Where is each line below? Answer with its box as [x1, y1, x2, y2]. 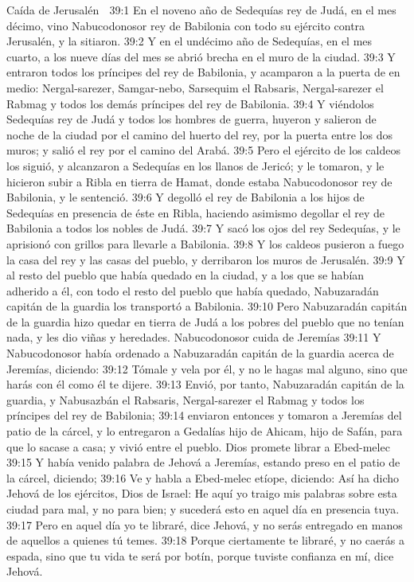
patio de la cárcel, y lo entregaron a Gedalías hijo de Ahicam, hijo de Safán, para [6, 423, 403, 439]
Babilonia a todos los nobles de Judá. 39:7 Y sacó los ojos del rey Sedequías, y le [6, 220, 400, 236]
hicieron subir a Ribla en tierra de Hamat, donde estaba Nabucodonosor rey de [6, 173, 393, 189]
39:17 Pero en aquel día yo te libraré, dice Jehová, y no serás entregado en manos [6, 516, 403, 533]
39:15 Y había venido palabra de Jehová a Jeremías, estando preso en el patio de [6, 454, 400, 471]
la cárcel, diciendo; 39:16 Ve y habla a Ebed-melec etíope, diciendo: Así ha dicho [6, 469, 400, 486]
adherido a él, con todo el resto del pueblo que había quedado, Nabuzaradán [6, 282, 379, 299]
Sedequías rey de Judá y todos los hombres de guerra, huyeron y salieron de [6, 111, 377, 127]
